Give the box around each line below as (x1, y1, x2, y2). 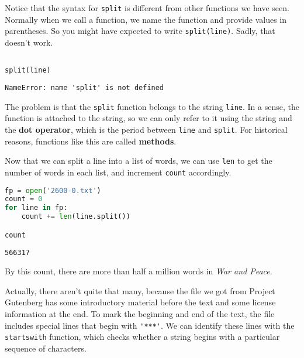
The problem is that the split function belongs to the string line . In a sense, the (5, 100, 299, 112)
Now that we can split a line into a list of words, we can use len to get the (5, 154, 272, 167)
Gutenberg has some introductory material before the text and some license (5, 296, 276, 308)
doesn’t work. (5, 36, 53, 48)
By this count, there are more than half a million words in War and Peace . (5, 265, 272, 277)
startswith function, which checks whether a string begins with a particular (5, 331, 280, 343)
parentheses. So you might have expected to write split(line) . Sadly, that (5, 25, 275, 37)
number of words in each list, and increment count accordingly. (5, 166, 232, 178)
